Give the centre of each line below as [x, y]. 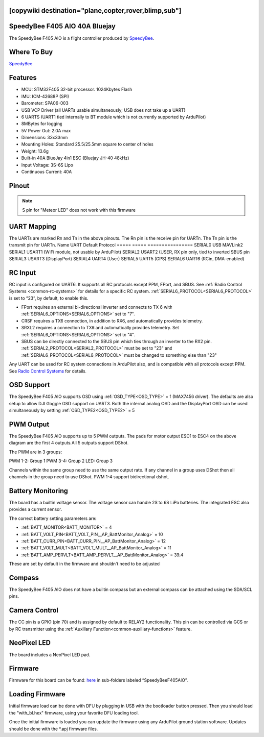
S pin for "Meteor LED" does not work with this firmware [79, 210]
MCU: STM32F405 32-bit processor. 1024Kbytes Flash [77, 89]
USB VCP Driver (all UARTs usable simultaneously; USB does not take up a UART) [103, 110]
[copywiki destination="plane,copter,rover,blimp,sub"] [95, 11]
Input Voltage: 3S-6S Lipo [47, 165]
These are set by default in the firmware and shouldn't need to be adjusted [84, 564]
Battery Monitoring [39, 491]
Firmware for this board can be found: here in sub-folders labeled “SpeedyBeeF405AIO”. [99, 680]
